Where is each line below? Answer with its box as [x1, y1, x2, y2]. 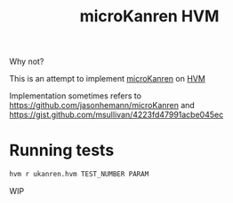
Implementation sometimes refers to [9, 90, 142, 101]
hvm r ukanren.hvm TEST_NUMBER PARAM [9, 170, 149, 179]
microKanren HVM [79, 6, 220, 27]
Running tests [9, 140, 115, 160]
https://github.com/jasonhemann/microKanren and [9, 100, 196, 111]
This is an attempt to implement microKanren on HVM [9, 74, 206, 84]
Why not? [9, 56, 44, 67]
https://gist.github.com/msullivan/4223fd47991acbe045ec [9, 109, 224, 121]
